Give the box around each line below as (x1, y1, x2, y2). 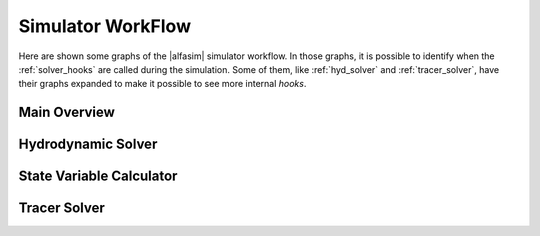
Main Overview (18, 104, 115, 121)
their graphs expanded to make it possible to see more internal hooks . (18, 78, 307, 90)
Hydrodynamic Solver (18, 136, 158, 153)
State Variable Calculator (18, 168, 178, 185)
